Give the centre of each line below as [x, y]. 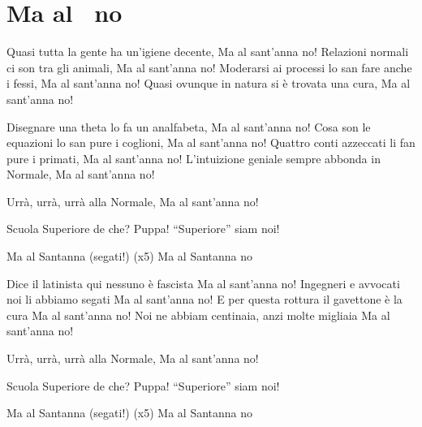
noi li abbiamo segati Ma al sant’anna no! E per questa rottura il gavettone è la [205, 299]
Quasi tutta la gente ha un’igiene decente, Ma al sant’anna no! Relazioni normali [208, 52]
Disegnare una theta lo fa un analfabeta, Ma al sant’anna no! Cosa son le [189, 126]
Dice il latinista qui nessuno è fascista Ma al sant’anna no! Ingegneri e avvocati [203, 283]
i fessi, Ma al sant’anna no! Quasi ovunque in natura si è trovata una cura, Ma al [209, 83]
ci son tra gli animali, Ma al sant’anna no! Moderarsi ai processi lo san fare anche [209, 67]
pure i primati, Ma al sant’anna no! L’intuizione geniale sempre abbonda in [194, 158]
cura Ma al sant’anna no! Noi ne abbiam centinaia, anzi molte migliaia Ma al [198, 315]
